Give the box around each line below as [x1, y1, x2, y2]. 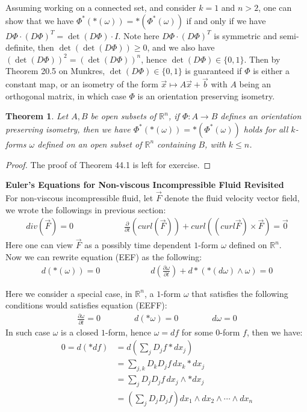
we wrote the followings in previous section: [5, 203, 166, 216]
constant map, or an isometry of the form [5, 78, 158, 90]
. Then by [244, 52, 281, 65]
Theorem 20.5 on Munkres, [5, 64, 105, 77]
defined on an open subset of [37, 137, 142, 150]
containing [157, 137, 196, 150]
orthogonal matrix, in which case [5, 89, 126, 102]
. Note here [118, 29, 160, 42]
